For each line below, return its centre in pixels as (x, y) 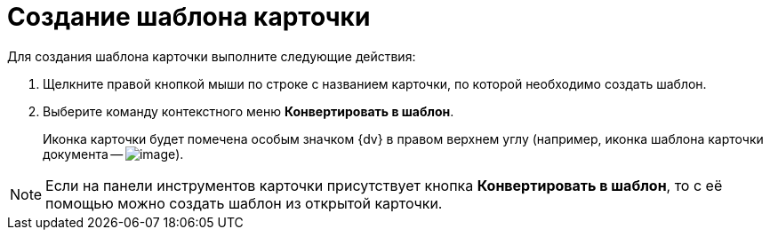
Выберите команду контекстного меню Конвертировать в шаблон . (249, 111)
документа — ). (113, 154)
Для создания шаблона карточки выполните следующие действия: (212, 56)
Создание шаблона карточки (189, 17)
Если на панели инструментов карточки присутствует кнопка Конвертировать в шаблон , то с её (384, 185)
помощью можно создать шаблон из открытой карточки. (244, 203)
